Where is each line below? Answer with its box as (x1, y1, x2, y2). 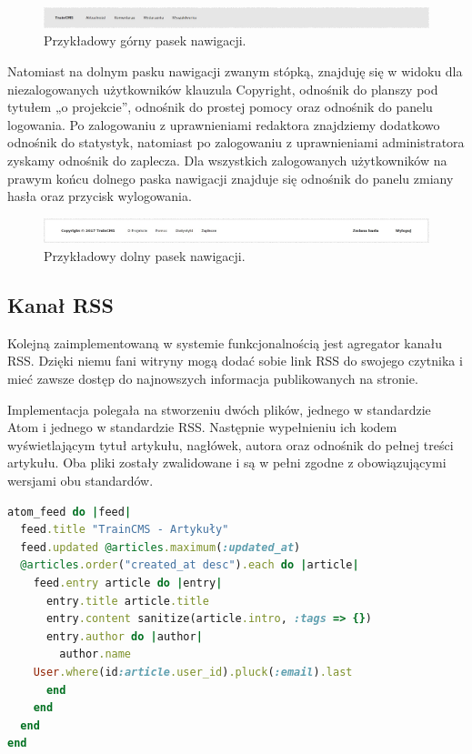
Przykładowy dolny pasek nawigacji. (44, 246, 246, 266)
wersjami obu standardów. (7, 471, 154, 490)
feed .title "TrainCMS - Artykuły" (20, 523, 229, 537)
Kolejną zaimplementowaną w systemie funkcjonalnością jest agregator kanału (7, 333, 442, 352)
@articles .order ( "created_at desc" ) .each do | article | (20, 558, 359, 572)
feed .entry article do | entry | (33, 577, 223, 589)
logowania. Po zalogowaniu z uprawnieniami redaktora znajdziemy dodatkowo (7, 115, 440, 134)
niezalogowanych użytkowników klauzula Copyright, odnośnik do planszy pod (7, 79, 438, 98)
